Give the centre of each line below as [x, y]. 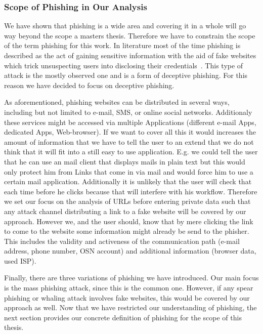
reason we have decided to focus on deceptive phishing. [89, 85]
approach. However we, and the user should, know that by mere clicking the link [129, 221]
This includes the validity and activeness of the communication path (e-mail [122, 241]
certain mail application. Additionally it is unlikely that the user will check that [128, 181]
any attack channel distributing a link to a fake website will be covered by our [125, 211]
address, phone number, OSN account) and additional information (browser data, [130, 251]
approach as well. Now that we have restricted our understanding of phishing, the [130, 307]
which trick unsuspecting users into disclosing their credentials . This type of [124, 65]
